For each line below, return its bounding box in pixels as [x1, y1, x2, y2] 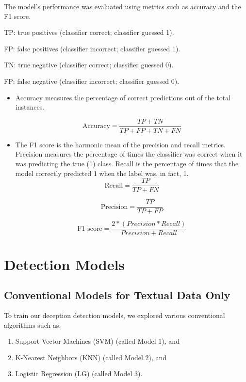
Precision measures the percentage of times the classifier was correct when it [15, 149, 243, 159]
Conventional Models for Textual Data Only [4, 287, 230, 302]
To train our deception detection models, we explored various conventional [4, 310, 225, 320]
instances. [15, 102, 45, 112]
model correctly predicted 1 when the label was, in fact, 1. [15, 168, 189, 178]
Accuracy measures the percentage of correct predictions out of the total [15, 92, 231, 102]
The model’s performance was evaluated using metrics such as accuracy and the [4, 1, 241, 11]
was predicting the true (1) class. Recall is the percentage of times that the [15, 159, 239, 168]
